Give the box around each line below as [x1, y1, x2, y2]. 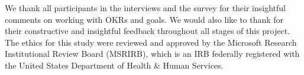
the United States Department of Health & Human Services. [5, 59, 224, 71]
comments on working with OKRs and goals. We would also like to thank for [5, 13, 284, 25]
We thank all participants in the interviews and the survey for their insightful [5, 2, 286, 13]
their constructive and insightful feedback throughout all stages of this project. [5, 25, 290, 37]
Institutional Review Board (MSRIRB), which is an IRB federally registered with [5, 47, 300, 60]
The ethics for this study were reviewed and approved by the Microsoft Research [5, 36, 297, 48]
